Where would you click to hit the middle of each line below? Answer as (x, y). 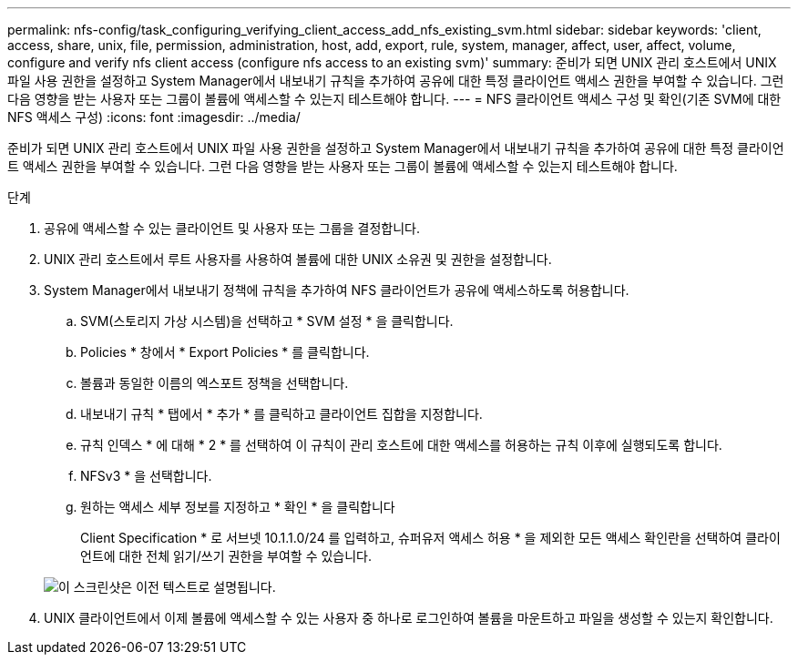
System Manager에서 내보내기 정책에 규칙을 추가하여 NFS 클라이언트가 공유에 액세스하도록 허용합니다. (337, 290)
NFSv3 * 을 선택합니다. (146, 476)
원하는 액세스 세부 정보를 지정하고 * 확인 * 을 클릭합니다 (238, 507)
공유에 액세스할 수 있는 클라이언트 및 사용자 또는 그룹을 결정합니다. (232, 228)
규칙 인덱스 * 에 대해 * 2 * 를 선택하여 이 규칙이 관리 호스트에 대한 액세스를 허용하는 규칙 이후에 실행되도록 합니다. (401, 445)
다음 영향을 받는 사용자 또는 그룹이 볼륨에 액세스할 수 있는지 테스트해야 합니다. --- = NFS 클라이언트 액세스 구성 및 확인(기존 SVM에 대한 (394, 99)
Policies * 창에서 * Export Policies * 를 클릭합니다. (225, 352)
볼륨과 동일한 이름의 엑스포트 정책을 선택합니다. (215, 383)
